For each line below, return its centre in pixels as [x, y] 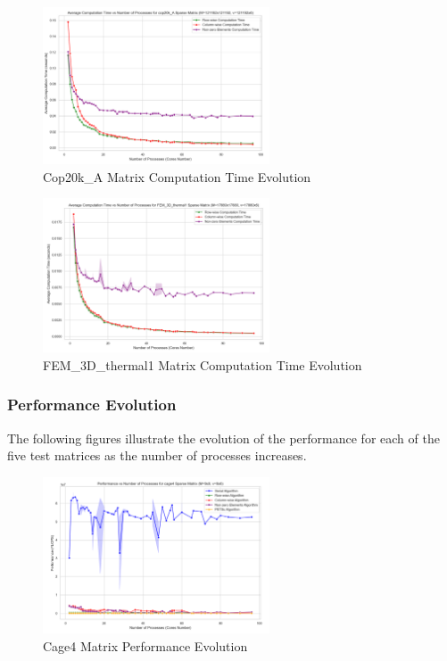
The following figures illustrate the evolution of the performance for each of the [223, 438]
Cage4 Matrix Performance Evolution [145, 646]
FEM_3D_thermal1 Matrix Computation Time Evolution [203, 364]
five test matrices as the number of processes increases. [157, 455]
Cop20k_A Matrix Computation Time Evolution [177, 176]
